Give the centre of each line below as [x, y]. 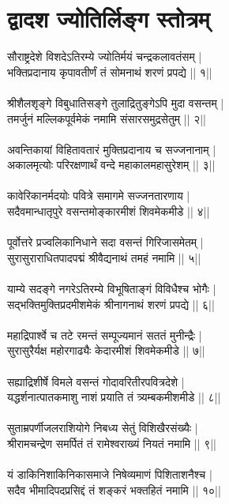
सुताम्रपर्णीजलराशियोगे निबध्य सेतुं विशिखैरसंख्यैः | [103, 428]
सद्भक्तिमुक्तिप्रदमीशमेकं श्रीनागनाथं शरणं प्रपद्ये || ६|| [111, 304]
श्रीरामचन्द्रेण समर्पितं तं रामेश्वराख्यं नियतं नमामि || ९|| [112, 443]
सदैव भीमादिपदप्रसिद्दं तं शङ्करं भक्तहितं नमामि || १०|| [114, 489]
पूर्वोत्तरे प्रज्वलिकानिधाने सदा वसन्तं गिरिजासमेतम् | [105, 242]
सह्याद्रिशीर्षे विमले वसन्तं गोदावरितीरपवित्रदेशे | [96, 381]
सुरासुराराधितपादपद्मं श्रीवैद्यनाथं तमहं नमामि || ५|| [104, 257]
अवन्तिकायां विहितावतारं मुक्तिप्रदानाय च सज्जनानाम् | [112, 149]
